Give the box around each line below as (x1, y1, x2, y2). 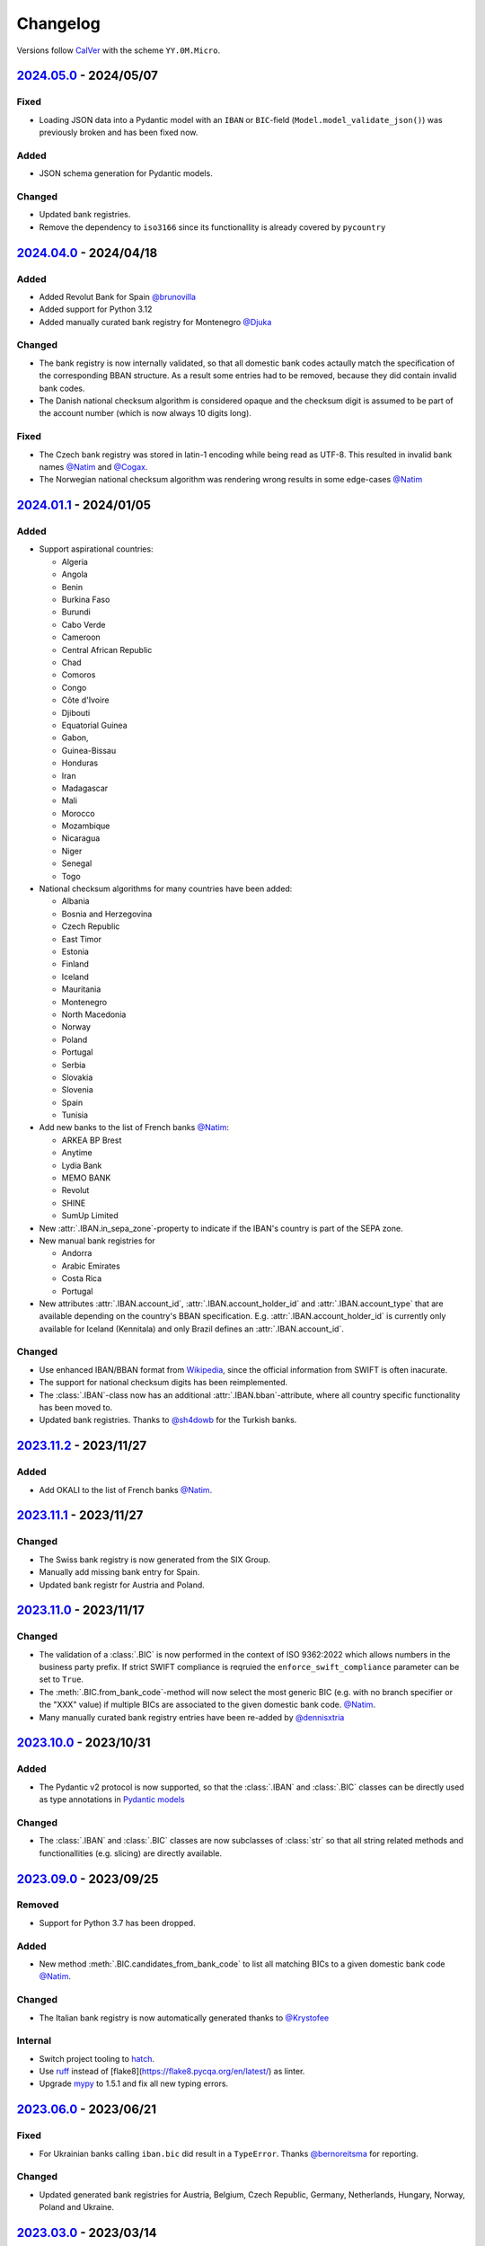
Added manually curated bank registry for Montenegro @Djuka (39, 316, 272, 327)
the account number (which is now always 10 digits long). (39, 408, 251, 419)
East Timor (61, 933, 102, 944)
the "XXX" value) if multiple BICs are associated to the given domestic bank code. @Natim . (39, 1699, 376, 1711)
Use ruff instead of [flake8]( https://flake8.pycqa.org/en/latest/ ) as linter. (39, 2066, 305, 2077)
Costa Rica (61, 1273, 102, 1284)
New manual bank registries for (39, 1235, 156, 1246)
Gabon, (61, 732, 89, 743)
